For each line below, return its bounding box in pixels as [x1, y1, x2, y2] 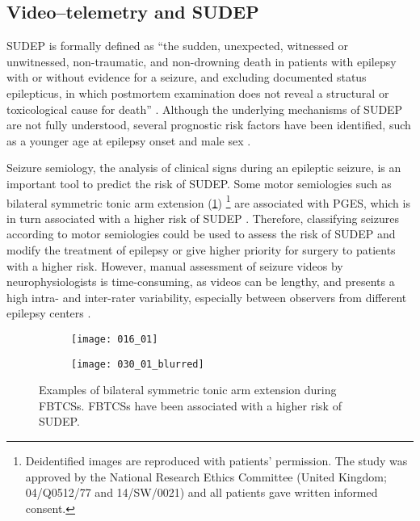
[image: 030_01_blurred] [71, 358, 204, 370]
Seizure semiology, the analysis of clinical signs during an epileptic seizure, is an [6, 159, 401, 176]
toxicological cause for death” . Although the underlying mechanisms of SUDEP [6, 100, 403, 117]
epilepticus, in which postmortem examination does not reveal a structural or [6, 84, 389, 101]
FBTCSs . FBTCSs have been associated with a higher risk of [39, 397, 342, 414]
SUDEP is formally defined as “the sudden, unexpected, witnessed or [6, 37, 349, 54]
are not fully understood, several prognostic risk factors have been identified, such [6, 116, 411, 133]
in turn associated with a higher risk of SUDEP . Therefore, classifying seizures [6, 209, 399, 226]
